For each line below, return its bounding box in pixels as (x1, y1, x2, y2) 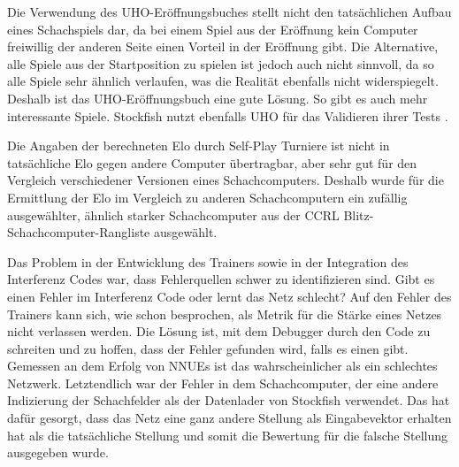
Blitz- (343, 205, 374, 224)
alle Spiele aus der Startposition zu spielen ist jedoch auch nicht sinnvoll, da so (7, 54, 434, 73)
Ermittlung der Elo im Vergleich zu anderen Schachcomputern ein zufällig (7, 188, 408, 206)
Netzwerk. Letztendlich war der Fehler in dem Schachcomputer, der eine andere (7, 373, 439, 392)
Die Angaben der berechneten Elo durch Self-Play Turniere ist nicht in (7, 136, 390, 155)
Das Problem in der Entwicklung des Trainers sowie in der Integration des (7, 252, 409, 271)
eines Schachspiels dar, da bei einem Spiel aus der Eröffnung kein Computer (7, 19, 418, 38)
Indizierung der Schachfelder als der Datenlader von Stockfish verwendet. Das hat (7, 391, 450, 410)
